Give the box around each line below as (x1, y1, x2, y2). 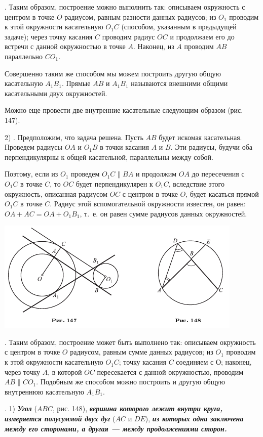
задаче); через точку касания (5, 31, 93, 41)
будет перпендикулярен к (76, 178, 153, 189)
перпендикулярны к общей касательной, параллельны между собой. (5, 151, 213, 162)
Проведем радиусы (5, 142, 62, 152)
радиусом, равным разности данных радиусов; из (64, 11, 216, 22)
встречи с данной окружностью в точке (5, 41, 126, 52)
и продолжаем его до (170, 31, 235, 41)
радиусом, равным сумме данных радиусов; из (70, 346, 213, 357)
